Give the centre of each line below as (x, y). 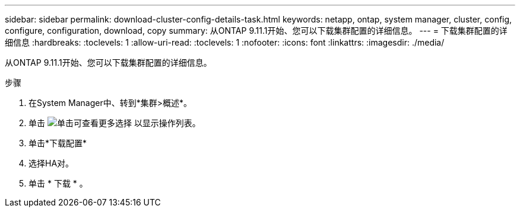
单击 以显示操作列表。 (115, 123)
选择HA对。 (51, 163)
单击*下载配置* (58, 143)
